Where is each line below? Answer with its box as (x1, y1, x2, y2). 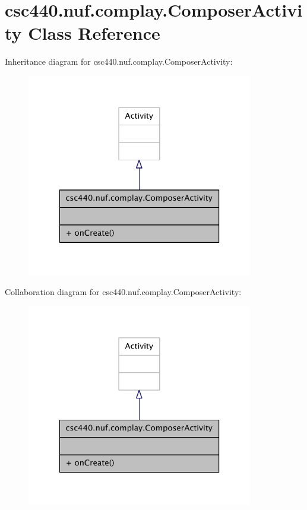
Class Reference (28, 21, 160, 45)
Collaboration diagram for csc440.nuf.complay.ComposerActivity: (5, 286, 242, 298)
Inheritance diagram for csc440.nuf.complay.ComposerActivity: (5, 55, 233, 68)
